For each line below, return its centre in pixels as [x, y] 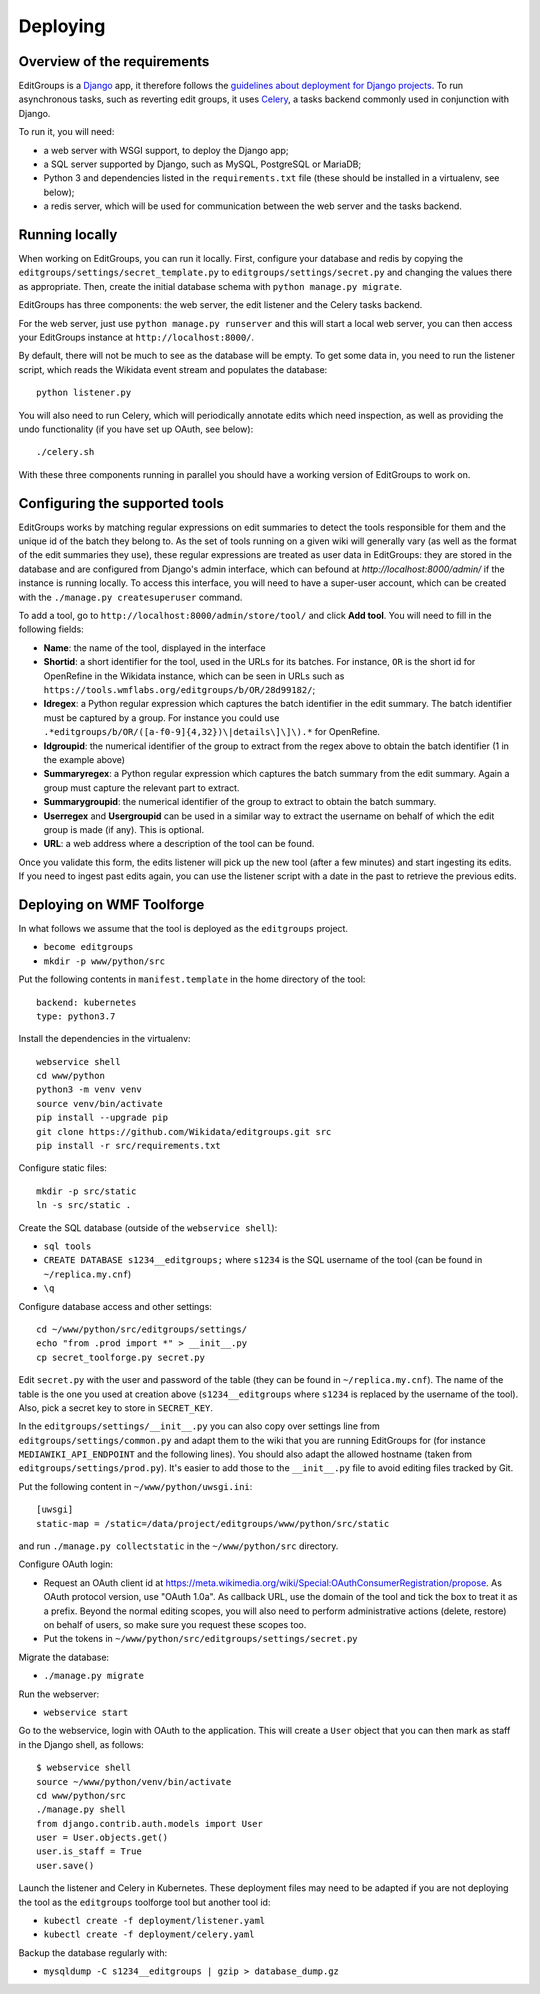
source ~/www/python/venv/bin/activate [134, 1781]
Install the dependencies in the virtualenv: [104, 1039]
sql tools [67, 1246]
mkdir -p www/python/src [104, 961]
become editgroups [88, 947]
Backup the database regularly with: [93, 1952]
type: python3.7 [76, 1016]
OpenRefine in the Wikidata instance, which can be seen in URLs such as [194, 676]
